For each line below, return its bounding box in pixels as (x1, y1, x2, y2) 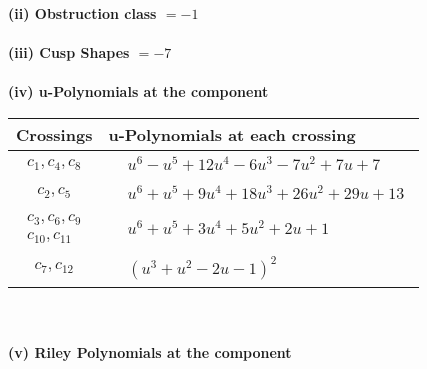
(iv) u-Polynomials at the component (8, 81, 269, 102)
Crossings (16, 122, 93, 146)
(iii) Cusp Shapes (8, 42, 130, 63)
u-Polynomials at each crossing (108, 122, 356, 146)
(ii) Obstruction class (8, 3, 157, 23)
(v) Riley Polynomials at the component (8, 342, 292, 363)
